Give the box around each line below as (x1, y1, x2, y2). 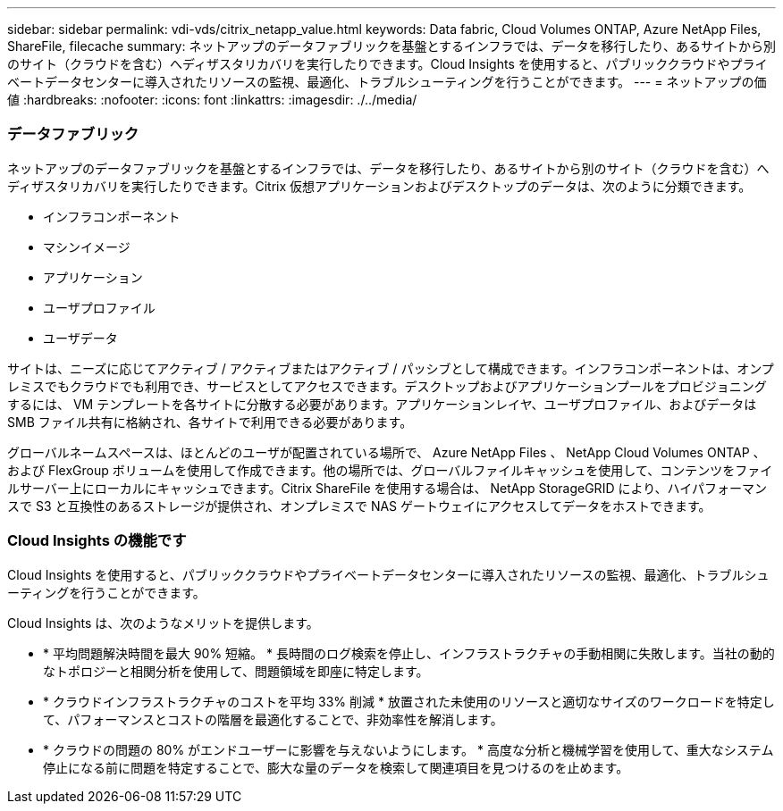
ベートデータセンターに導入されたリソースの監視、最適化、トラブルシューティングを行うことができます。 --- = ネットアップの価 (7, 74, 767, 89)
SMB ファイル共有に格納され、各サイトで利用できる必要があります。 (7, 414, 413, 430)
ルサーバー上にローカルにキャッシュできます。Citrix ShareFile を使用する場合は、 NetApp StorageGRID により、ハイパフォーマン (7, 480, 768, 496)
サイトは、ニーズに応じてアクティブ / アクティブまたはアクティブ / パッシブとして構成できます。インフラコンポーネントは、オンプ (7, 360, 774, 376)
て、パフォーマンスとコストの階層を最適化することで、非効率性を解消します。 (43, 711, 503, 727)
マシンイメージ (43, 238, 130, 255)
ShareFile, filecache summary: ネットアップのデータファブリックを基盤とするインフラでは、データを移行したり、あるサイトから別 (7, 38, 776, 54)
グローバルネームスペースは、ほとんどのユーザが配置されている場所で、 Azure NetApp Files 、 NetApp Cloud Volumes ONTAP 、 (7, 444, 766, 460)
